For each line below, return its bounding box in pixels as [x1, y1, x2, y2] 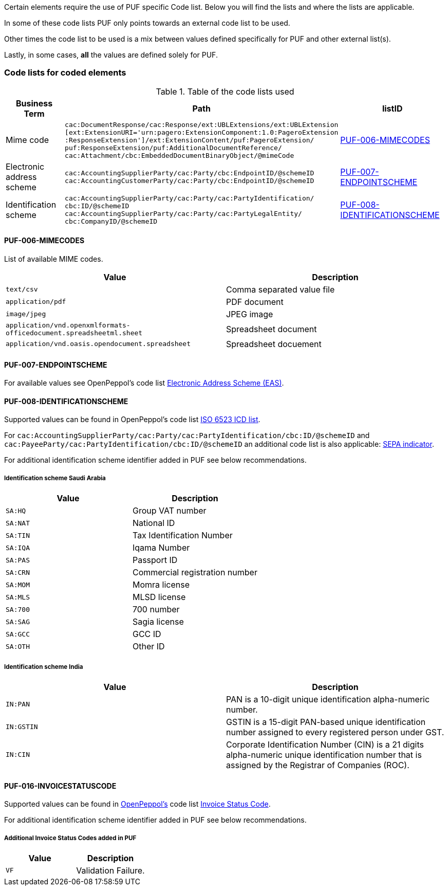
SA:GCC [6, 630, 30, 638]
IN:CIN [6, 751, 30, 759]
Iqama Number [132, 542, 190, 553]
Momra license [132, 579, 190, 590]
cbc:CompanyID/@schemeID [65, 217, 158, 225]
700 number [132, 604, 180, 615]
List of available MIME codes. [4, 254, 103, 263]
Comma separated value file [226, 284, 335, 295]
